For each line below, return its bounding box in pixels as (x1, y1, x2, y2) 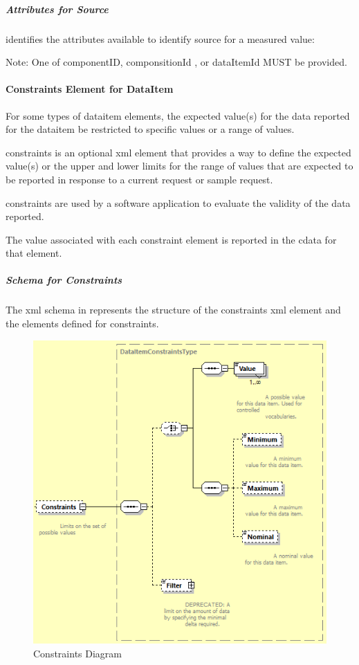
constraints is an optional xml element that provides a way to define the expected (6, 145, 351, 159)
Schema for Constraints (6, 273, 122, 287)
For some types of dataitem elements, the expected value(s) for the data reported (6, 108, 350, 122)
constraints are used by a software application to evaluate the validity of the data (6, 195, 351, 210)
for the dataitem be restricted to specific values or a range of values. (6, 122, 295, 136)
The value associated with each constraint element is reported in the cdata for (6, 232, 337, 246)
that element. (6, 246, 62, 260)
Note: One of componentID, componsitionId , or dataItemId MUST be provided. (6, 55, 347, 69)
